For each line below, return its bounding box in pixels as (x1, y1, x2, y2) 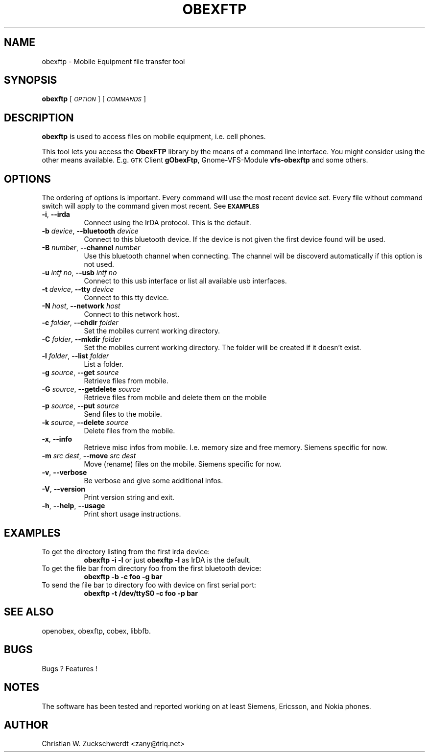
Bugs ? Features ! (42, 664, 98, 673)
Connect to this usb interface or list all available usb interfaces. (84, 277, 287, 285)
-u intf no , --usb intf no (42, 268, 117, 277)
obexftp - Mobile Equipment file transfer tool (42, 57, 185, 66)
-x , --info (42, 435, 72, 444)
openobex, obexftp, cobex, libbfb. (42, 626, 151, 635)
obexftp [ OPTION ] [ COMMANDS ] (42, 94, 146, 103)
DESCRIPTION (4, 111, 74, 124)
